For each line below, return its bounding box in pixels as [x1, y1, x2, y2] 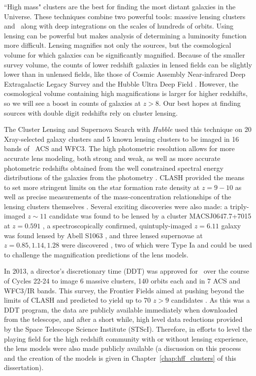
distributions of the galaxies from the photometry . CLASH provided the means [4, 172, 245, 183]
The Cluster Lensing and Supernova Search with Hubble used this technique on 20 [4, 124, 252, 134]
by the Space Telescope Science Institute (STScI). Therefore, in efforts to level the [4, 324, 252, 334]
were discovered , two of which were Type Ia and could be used [62, 240, 252, 250]
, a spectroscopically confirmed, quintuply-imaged [42, 220, 192, 231]
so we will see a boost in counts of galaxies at [4, 97, 141, 108]
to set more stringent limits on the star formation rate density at [4, 182, 200, 192]
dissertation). [4, 362, 44, 373]
